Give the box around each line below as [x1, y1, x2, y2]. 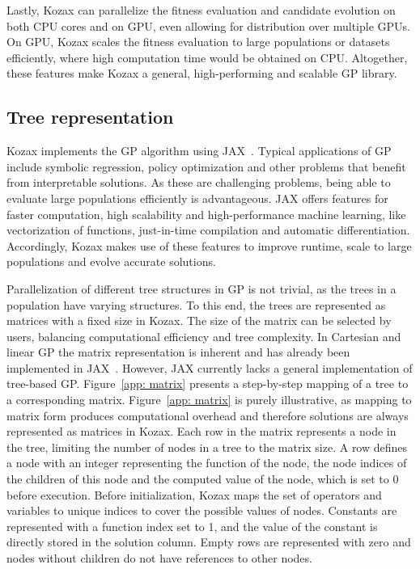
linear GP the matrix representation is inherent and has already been [6, 344, 350, 360]
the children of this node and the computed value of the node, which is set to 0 [6, 470, 399, 487]
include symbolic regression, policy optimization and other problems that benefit [6, 158, 406, 175]
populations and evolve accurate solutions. [6, 253, 216, 270]
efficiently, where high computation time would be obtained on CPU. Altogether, [6, 48, 408, 65]
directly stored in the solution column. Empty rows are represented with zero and [6, 533, 411, 550]
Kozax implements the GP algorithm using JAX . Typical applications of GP [6, 142, 392, 159]
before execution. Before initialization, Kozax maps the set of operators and [6, 486, 382, 503]
